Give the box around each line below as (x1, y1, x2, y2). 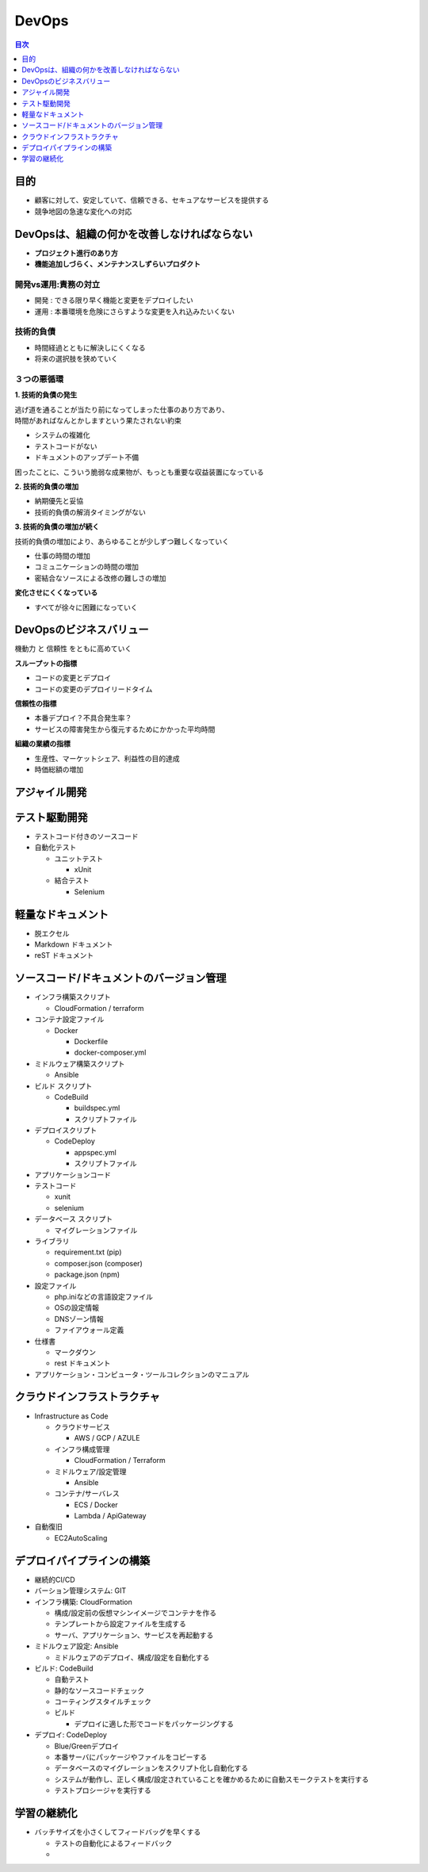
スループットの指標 (14, 658, 78, 668)
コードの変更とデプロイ (34, 673, 111, 683)
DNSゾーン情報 (54, 1314, 104, 1323)
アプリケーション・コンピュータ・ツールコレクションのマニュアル (34, 1369, 250, 1379)
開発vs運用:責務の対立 (14, 278, 101, 289)
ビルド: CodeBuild (34, 1663, 94, 1673)
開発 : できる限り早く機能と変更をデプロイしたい (34, 296, 193, 305)
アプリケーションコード (34, 1170, 111, 1179)
